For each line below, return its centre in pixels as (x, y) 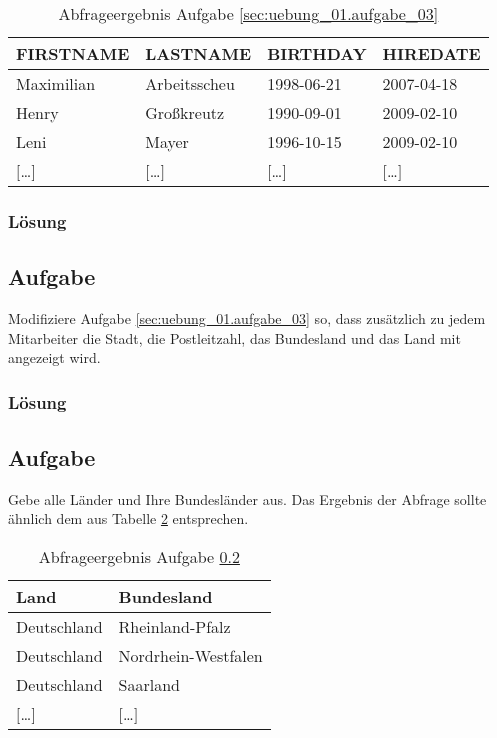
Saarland (149, 685)
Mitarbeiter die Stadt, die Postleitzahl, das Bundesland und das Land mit (234, 337)
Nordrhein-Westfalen (190, 656)
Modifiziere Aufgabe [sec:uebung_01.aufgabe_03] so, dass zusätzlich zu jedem (247, 318)
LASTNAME (198, 53)
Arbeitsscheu (190, 83)
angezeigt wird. (54, 357)
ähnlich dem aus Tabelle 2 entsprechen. (128, 518)
